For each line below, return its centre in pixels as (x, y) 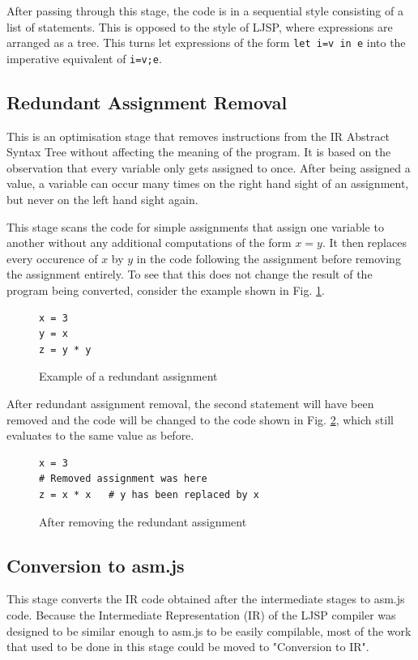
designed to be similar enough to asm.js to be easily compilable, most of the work (209, 630)
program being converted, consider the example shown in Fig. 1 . (166, 290)
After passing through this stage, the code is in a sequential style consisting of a (205, 11)
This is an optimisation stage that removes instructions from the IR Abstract (198, 136)
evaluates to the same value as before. (100, 435)
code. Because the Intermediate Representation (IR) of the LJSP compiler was (201, 614)
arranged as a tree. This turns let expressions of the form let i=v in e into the (206, 43)
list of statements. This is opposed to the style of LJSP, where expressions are (200, 26)
